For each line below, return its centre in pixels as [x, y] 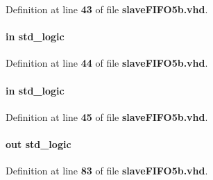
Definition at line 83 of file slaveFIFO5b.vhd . [107, 171]
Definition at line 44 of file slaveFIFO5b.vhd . [107, 63]
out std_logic [39, 144]
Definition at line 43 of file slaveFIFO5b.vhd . [107, 9]
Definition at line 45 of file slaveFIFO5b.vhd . [107, 116]
